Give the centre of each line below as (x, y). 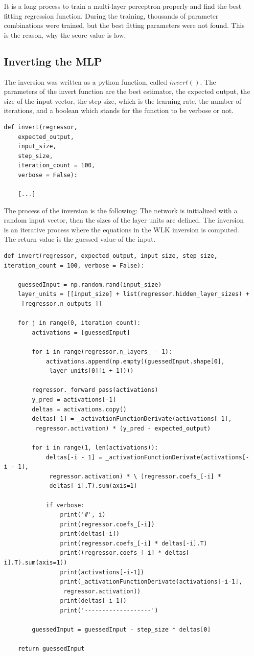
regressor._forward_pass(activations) (95, 390)
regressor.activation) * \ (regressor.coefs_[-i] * (135, 476)
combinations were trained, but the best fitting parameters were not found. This (124, 25)
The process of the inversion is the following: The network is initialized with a (121, 210)
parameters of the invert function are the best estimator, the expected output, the (127, 91)
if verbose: (65, 505)
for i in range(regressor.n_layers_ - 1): (102, 352)
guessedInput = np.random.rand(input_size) (90, 284)
